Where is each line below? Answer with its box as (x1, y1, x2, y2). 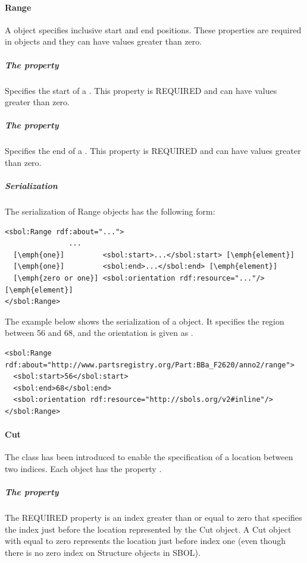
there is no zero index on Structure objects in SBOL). (5, 546, 201, 558)
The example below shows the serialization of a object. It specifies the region (5, 314, 284, 327)
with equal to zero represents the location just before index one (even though (5, 534, 286, 547)
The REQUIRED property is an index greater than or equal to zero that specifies (5, 511, 302, 524)
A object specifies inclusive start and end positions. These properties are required (5, 23, 302, 36)
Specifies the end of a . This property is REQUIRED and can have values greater (5, 144, 301, 157)
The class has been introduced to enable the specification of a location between (5, 451, 293, 463)
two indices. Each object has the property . (5, 462, 162, 474)
